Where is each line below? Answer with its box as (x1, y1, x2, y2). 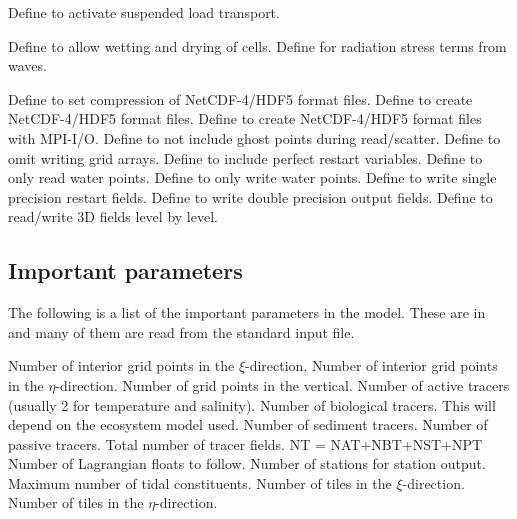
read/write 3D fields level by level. (8, 206, 218, 227)
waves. (8, 55, 47, 76)
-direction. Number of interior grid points (245, 355, 498, 376)
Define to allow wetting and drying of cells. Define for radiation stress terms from (8, 35, 507, 56)
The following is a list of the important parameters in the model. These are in (8, 302, 486, 323)
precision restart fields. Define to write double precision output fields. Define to (8, 186, 493, 207)
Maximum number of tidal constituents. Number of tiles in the (8, 472, 392, 493)
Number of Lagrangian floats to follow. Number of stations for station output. (8, 453, 486, 474)
